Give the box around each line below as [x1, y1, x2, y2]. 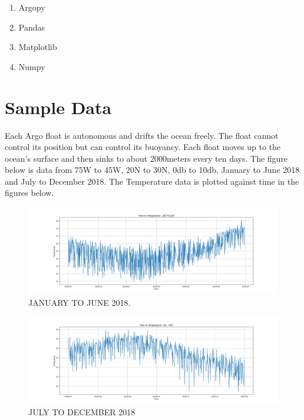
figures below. [5, 186, 54, 199]
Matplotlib [18, 41, 57, 53]
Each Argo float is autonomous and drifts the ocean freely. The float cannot [5, 129, 279, 141]
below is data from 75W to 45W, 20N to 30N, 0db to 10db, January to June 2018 [5, 164, 300, 176]
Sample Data [5, 95, 112, 119]
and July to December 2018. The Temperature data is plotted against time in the [5, 175, 299, 187]
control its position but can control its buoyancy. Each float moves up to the [5, 141, 281, 153]
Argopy [18, 1, 45, 13]
